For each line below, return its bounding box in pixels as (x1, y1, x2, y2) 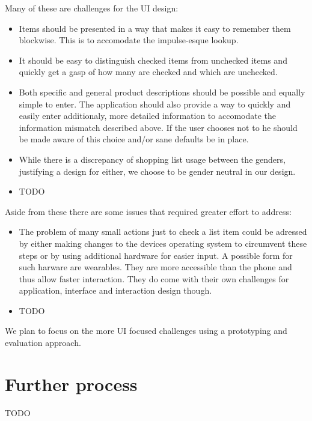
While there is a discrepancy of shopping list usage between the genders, (19, 153, 286, 165)
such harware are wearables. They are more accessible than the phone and (19, 261, 292, 273)
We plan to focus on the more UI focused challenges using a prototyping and (5, 324, 287, 337)
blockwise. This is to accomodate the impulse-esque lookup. (19, 34, 239, 46)
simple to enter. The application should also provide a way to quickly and (19, 97, 291, 110)
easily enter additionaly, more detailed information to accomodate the (19, 109, 277, 122)
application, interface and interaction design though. (19, 284, 212, 297)
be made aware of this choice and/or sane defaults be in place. (19, 133, 249, 145)
